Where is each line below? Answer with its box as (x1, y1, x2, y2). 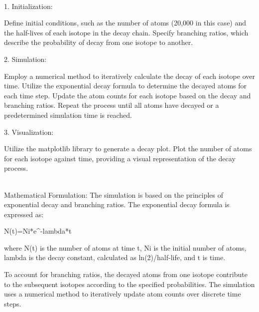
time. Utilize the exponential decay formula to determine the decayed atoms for (4, 80, 247, 91)
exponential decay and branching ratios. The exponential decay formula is (4, 199, 230, 210)
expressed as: (4, 209, 44, 219)
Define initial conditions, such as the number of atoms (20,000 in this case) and (4, 17, 247, 28)
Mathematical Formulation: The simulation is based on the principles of (4, 189, 224, 200)
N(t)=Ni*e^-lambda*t (4, 226, 72, 236)
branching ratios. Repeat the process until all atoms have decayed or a (4, 100, 219, 110)
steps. (4, 298, 21, 309)
